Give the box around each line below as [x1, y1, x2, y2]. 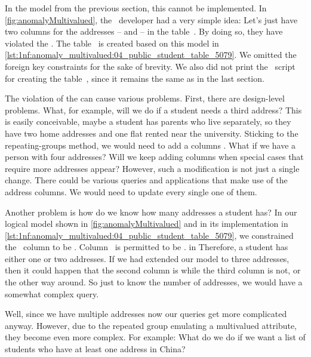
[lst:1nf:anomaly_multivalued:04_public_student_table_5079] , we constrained [5, 229, 294, 241]
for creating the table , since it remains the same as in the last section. [5, 72, 264, 84]
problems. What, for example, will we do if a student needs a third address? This [5, 103, 302, 116]
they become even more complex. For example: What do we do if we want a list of [5, 331, 306, 343]
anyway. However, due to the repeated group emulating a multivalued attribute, [5, 319, 297, 331]
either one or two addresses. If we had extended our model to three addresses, [5, 252, 290, 264]
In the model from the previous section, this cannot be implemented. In [5, 2, 267, 14]
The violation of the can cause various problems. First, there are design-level [5, 92, 285, 104]
